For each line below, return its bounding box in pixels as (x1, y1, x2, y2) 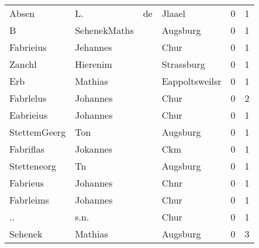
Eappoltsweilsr (161, 74, 222, 88)
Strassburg (161, 57, 205, 71)
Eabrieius (9, 108, 48, 122)
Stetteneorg (9, 159, 57, 173)
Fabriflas (9, 142, 44, 156)
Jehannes (75, 40, 112, 54)
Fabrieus (9, 176, 44, 190)
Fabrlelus (9, 91, 47, 105)
